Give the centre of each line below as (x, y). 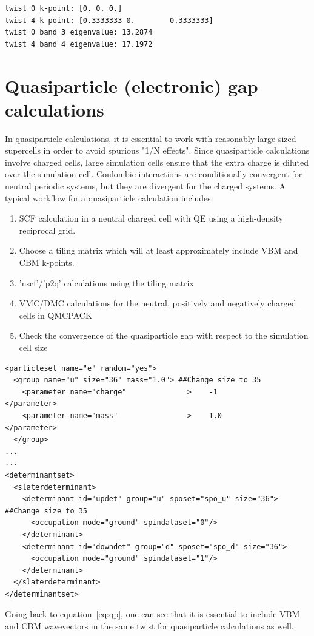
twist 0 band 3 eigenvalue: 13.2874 (79, 32)
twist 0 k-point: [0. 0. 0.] (64, 8)
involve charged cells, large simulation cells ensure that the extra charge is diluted (157, 162)
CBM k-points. (47, 262)
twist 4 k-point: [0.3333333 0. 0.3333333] (109, 20)
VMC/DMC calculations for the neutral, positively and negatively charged (158, 303)
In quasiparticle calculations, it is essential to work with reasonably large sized (151, 138)
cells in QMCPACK (55, 315)
